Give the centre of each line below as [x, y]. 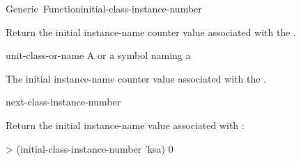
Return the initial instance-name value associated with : [125, 125]
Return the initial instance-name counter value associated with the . [151, 32]
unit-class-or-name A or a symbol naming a [98, 55]
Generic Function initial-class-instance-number [104, 8]
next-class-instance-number [63, 102]
